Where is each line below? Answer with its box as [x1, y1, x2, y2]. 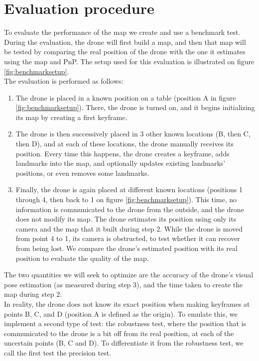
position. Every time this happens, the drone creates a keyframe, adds [15, 148, 230, 158]
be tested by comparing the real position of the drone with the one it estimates [4, 46, 246, 57]
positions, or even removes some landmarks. [15, 167, 149, 178]
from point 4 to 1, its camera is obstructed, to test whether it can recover [15, 233, 240, 243]
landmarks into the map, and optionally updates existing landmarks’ [15, 158, 226, 168]
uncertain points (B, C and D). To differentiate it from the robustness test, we [4, 338, 244, 348]
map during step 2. [4, 289, 62, 299]
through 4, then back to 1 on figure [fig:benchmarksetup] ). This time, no [15, 194, 237, 205]
